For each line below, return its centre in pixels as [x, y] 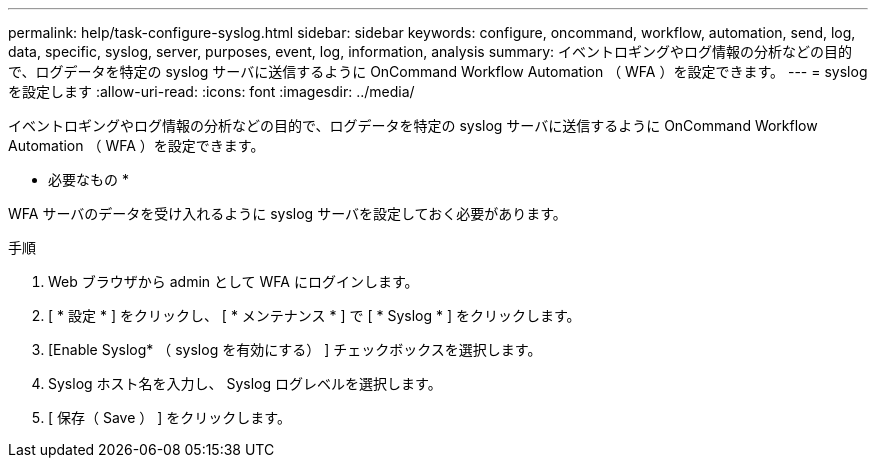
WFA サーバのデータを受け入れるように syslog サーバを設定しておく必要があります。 [287, 213]
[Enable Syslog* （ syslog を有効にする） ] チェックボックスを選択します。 [295, 349]
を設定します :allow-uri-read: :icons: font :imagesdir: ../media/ [211, 91]
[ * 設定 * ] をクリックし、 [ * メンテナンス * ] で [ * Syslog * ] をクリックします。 [314, 315]
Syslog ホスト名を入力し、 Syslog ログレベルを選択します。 [245, 383]
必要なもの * [88, 179]
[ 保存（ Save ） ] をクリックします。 [169, 417]
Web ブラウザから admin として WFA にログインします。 [233, 281]
